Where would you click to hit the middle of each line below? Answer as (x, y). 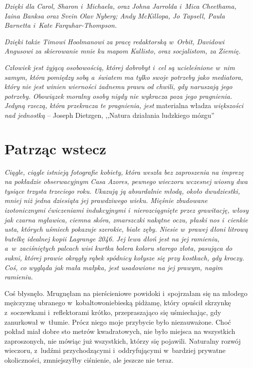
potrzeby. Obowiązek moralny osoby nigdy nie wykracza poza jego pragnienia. (118, 96)
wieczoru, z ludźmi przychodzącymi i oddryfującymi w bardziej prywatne (115, 350)
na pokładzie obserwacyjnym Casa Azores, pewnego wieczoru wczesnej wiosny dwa (126, 181)
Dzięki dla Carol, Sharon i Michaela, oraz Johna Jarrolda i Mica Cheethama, (120, 6)
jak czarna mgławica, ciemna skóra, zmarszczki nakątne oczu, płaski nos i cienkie (126, 219)
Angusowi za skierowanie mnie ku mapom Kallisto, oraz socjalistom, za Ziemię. (123, 51)
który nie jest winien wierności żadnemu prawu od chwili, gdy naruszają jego (118, 86)
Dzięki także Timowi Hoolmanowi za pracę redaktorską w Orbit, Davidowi (114, 41)
